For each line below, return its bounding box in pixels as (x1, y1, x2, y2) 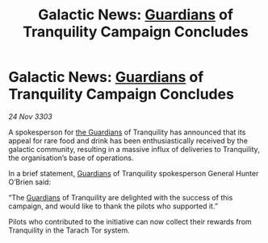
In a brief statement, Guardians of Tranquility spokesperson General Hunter (8, 168, 259, 178)
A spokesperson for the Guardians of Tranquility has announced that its (8, 127, 246, 137)
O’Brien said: (8, 177, 51, 187)
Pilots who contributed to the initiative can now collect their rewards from (8, 216, 252, 226)
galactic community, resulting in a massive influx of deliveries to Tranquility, (8, 144, 260, 154)
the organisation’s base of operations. (8, 153, 134, 163)
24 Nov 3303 (8, 111, 52, 121)
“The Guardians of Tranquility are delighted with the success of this (8, 192, 233, 202)
